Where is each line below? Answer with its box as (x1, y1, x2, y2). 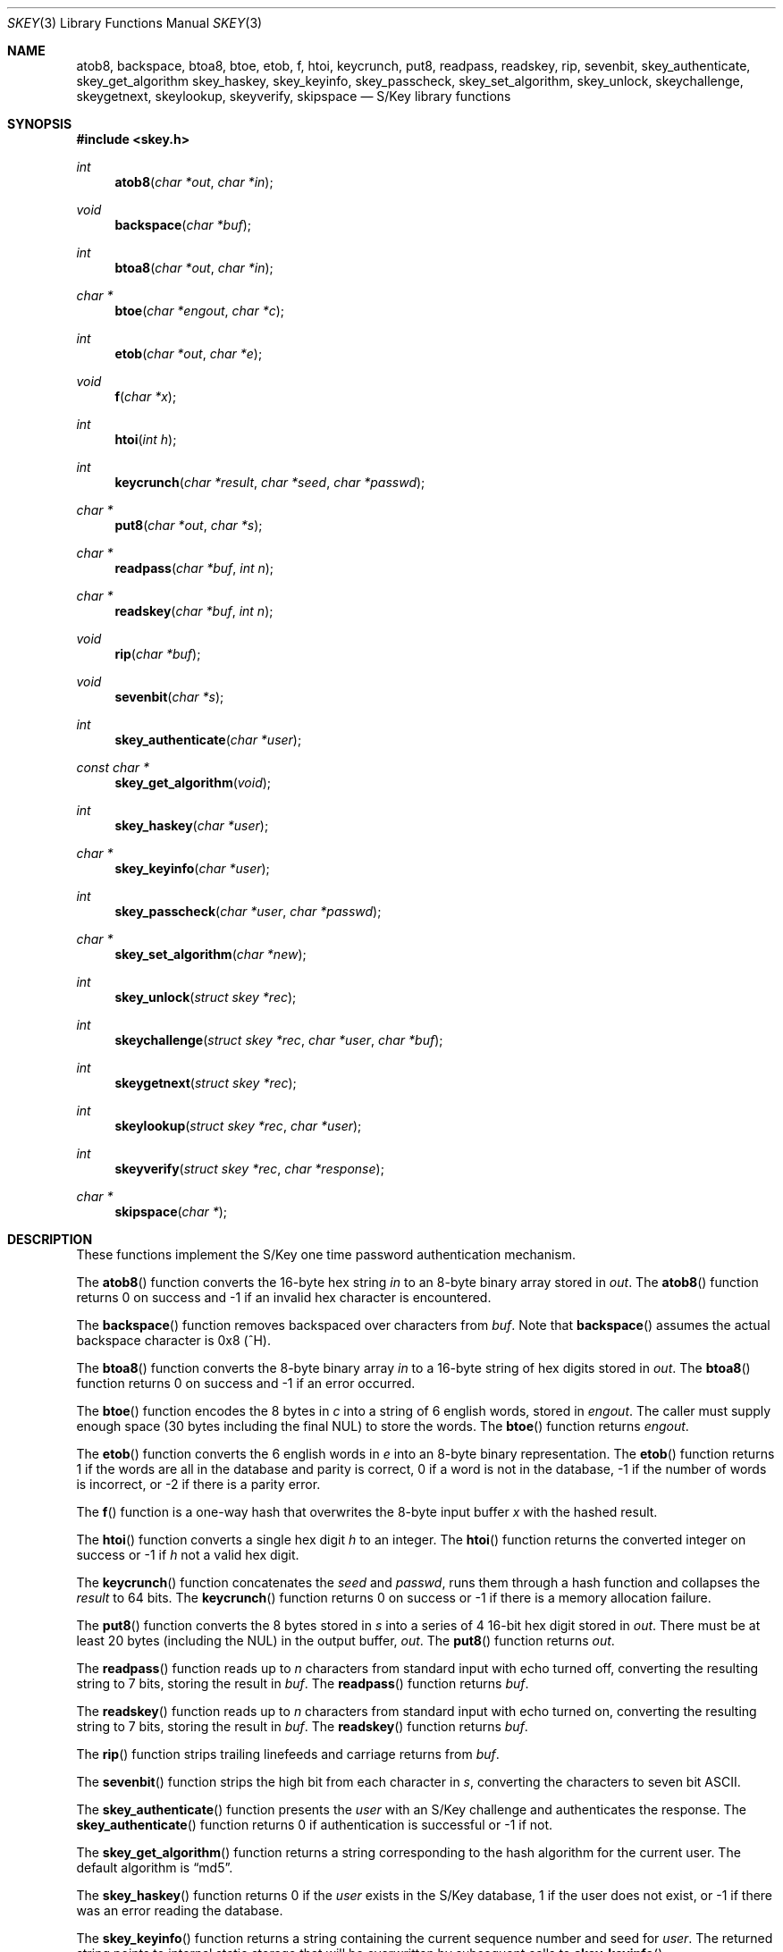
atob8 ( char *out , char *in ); (114, 174, 274, 189)
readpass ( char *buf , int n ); (114, 560, 274, 576)
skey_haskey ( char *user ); (114, 818, 269, 833)
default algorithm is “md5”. (76, 1860, 233, 1875)
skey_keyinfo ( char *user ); (114, 861, 270, 876)
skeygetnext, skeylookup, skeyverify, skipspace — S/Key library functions (76, 88, 511, 104)
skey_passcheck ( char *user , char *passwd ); (114, 904, 382, 919)
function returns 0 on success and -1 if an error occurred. (76, 1376, 416, 1391)
